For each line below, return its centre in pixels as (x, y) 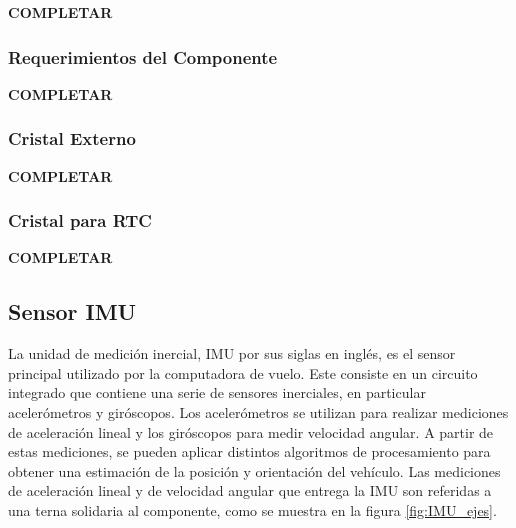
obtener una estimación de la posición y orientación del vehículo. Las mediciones (254, 470)
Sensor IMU (72, 311)
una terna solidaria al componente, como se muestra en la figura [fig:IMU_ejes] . (252, 509)
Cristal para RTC (80, 220)
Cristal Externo (72, 138)
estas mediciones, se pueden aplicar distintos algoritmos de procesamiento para (249, 451)
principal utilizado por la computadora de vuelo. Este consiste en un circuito (243, 372)
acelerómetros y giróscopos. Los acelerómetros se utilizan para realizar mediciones (258, 412)
